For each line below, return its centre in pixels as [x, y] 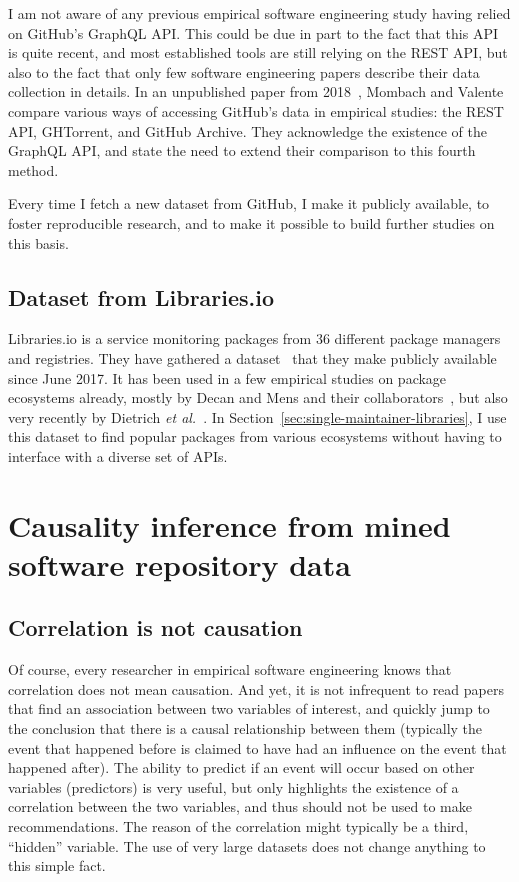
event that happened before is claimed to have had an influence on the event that [257, 747]
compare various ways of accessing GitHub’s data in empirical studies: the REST [256, 110]
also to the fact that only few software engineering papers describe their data [244, 71]
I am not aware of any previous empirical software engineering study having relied [259, 13]
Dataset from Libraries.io [141, 296]
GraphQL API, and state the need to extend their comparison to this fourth [242, 150]
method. [33, 169]
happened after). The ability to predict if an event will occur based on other [241, 767]
